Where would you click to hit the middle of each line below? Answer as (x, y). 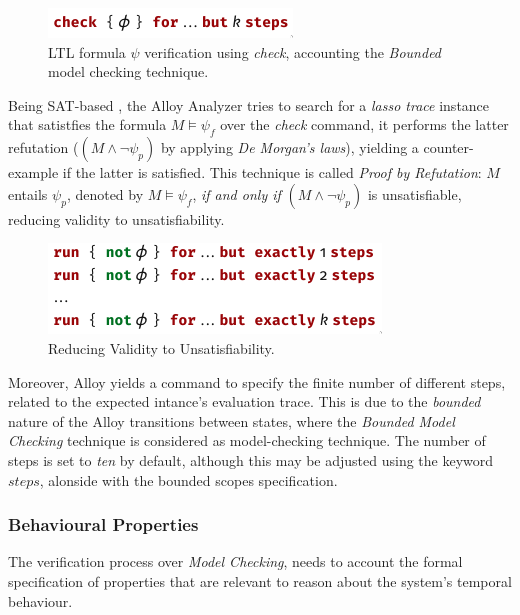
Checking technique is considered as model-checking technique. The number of (247, 440)
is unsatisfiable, (414, 193)
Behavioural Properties (103, 524)
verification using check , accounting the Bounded (293, 51)
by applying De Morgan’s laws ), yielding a (289, 147)
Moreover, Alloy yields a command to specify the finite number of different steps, (257, 381)
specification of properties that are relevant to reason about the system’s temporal (260, 580)
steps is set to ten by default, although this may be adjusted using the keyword (251, 459)
